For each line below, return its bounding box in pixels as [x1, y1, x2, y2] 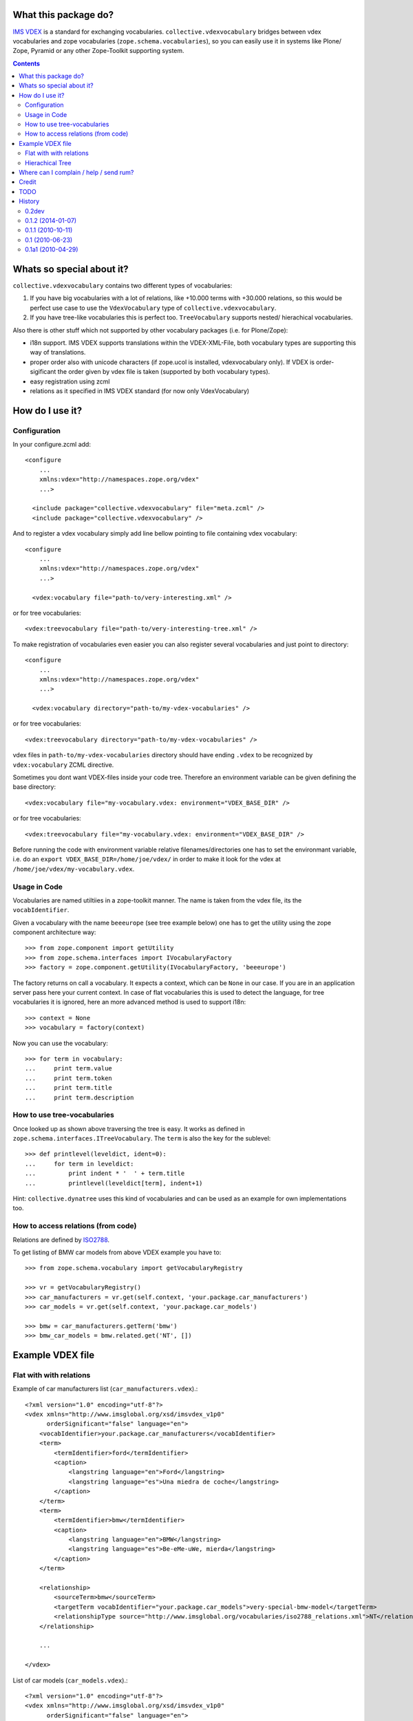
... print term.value [25, 1064, 113, 1073]
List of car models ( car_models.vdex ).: [12, 1676, 128, 1685]
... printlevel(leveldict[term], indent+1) [25, 1179, 203, 1187]
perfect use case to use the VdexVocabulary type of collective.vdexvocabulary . [30, 304, 277, 312]
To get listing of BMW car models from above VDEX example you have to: [12, 1248, 222, 1256]
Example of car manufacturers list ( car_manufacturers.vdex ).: [12, 1384, 198, 1393]
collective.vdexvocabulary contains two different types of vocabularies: [12, 282, 233, 290]
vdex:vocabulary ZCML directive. [12, 761, 114, 769]
